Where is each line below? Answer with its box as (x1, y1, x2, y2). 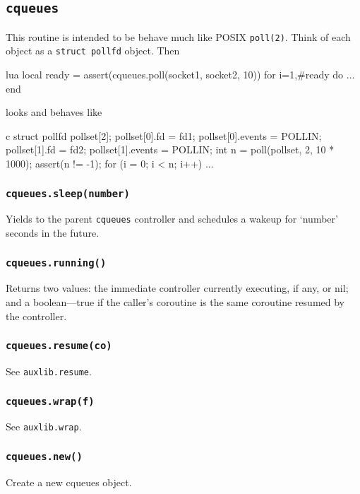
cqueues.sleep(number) (6, 187, 130, 199)
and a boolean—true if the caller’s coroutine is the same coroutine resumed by (6, 295, 344, 310)
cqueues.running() (6, 257, 107, 269)
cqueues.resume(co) (6, 340, 112, 352)
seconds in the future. (6, 225, 100, 240)
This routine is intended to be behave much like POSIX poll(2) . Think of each (6, 29, 351, 44)
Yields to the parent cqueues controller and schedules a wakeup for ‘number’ (6, 211, 338, 226)
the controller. (6, 308, 67, 323)
